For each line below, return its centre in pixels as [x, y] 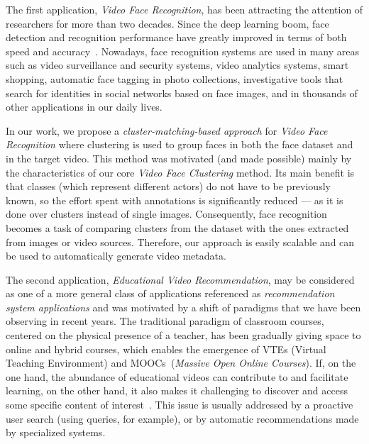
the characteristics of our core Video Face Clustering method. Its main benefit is [180, 172]
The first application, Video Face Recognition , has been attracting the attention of [184, 9]
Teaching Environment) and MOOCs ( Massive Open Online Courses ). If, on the [181, 363]
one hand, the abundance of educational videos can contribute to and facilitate [177, 376]
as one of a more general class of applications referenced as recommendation [170, 293]
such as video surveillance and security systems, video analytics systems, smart [177, 65]
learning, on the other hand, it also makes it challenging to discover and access [177, 390]
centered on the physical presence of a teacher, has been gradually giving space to [183, 335]
